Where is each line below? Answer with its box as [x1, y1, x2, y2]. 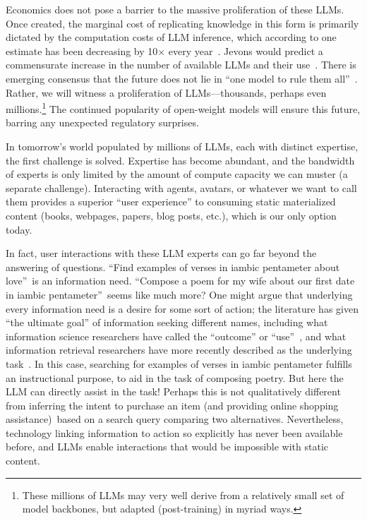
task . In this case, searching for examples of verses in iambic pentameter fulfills [6, 356, 352, 371]
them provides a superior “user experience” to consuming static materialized [6, 194, 336, 209]
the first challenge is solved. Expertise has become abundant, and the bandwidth [6, 152, 355, 167]
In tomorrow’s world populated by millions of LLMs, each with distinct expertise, [6, 139, 359, 153]
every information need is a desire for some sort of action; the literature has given [6, 301, 359, 316]
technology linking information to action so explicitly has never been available [6, 425, 343, 440]
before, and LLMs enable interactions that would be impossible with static [6, 439, 329, 454]
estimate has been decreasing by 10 [6, 43, 158, 58]
